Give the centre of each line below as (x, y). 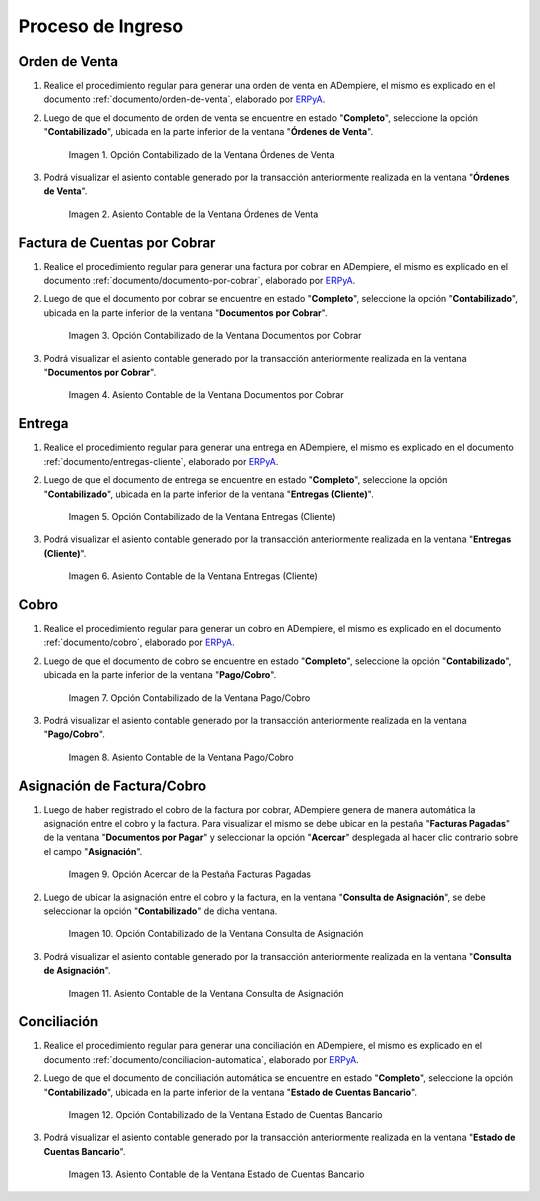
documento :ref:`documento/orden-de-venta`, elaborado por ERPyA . (184, 99)
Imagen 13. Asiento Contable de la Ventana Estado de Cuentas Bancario (216, 1174)
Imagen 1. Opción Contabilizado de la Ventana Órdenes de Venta (201, 154)
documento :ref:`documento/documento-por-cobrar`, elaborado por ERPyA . (199, 281)
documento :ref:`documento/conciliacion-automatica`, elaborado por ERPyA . (201, 1059)
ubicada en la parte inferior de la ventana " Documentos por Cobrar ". (185, 312)
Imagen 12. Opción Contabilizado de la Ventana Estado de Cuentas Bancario (225, 1114)
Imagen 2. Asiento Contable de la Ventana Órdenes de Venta (193, 214)
